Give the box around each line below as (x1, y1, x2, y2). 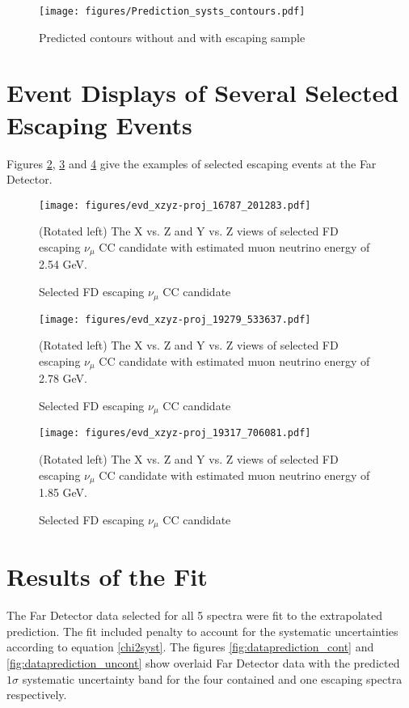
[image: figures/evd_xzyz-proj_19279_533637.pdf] (39, 313, 311, 325)
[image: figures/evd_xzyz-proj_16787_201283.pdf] (39, 199, 311, 211)
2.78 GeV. (39, 370, 87, 387)
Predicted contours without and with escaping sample (39, 28, 306, 45)
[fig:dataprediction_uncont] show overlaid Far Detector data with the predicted (6, 654, 400, 671)
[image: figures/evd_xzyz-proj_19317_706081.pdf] (39, 427, 311, 439)
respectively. (6, 686, 67, 703)
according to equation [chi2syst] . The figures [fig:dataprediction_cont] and (6, 638, 374, 655)
